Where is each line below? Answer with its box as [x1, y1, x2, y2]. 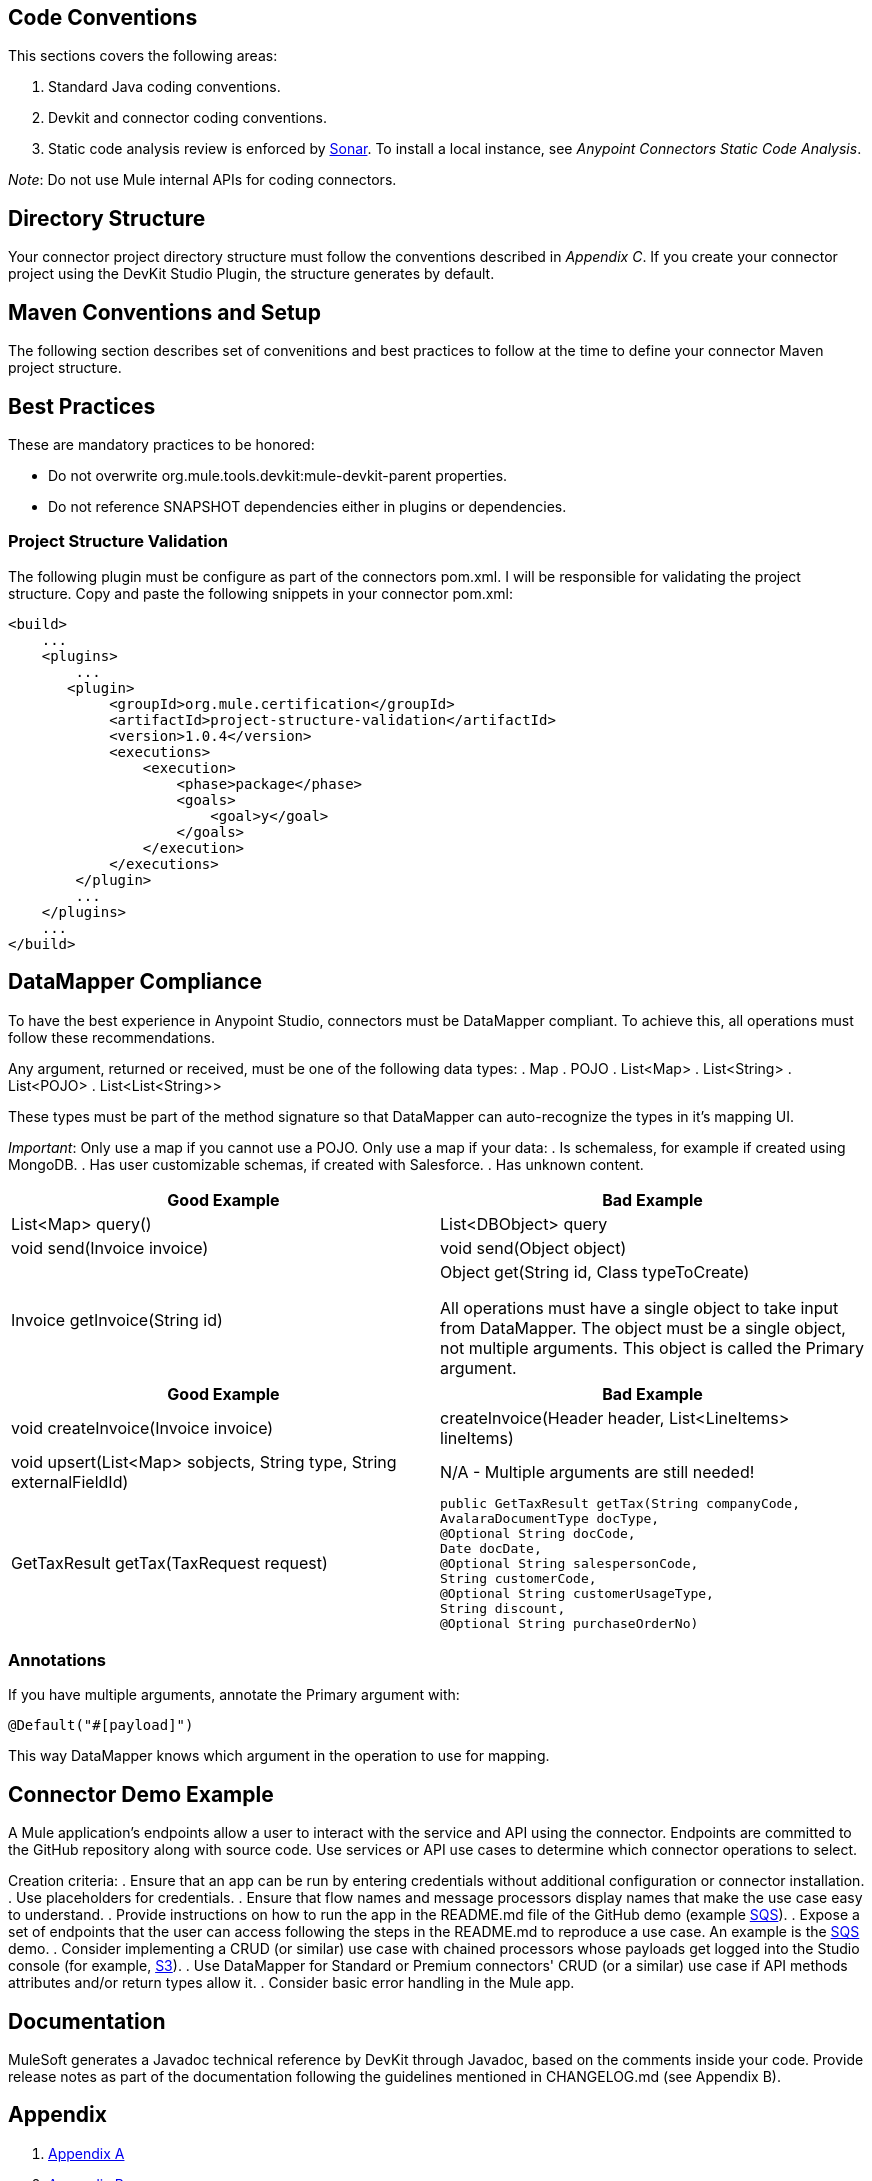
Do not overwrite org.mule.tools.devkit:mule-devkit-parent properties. [48, 466, 508, 484]
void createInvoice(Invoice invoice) [11, 1417, 274, 1438]
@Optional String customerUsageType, [440, 1585, 714, 1601]
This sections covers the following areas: [8, 47, 278, 65]
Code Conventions [8, 5, 198, 30]
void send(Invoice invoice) [11, 1237, 209, 1258]
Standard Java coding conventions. [48, 78, 281, 96]
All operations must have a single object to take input [440, 1297, 839, 1318]
